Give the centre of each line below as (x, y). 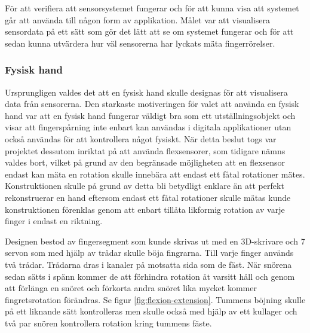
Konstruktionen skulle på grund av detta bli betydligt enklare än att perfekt (145, 186)
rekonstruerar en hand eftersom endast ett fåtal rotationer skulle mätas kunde (148, 197)
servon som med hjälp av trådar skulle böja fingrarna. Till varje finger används (149, 253)
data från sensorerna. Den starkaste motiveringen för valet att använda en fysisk (152, 104)
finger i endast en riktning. (54, 221)
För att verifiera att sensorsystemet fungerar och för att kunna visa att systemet (152, 8)
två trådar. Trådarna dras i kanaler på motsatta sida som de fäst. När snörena (148, 264)
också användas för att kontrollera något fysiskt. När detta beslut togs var (141, 138)
